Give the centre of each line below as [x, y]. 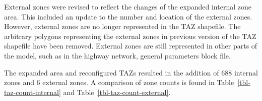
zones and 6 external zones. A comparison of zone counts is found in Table [119, 82]
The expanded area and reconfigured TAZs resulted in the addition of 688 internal [131, 72]
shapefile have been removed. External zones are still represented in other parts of [131, 46]
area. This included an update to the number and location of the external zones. [128, 16]
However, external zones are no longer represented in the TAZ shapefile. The [122, 26]
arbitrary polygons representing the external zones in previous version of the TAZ [130, 36]
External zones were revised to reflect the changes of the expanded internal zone [128, 6]
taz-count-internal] [32, 92]
